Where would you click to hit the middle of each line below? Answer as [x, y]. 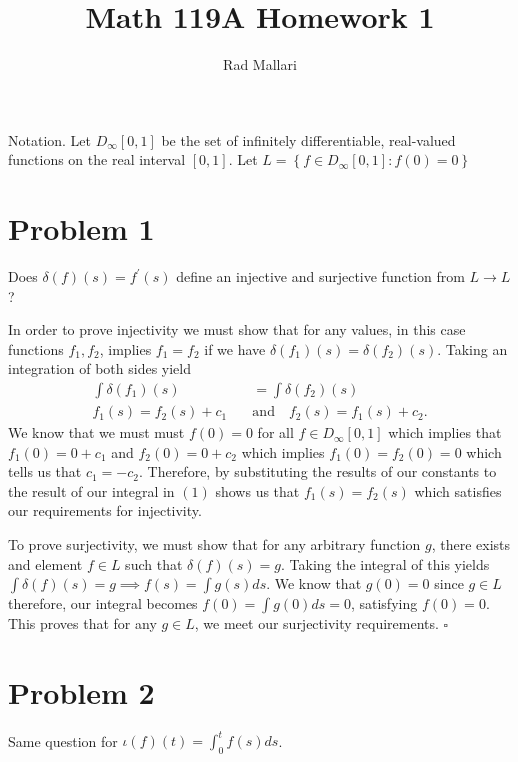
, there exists [471, 544]
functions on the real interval [97, 159]
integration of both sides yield [99, 368]
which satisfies [458, 490]
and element [45, 563]
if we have [235, 348]
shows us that [257, 490]
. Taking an [472, 348]
